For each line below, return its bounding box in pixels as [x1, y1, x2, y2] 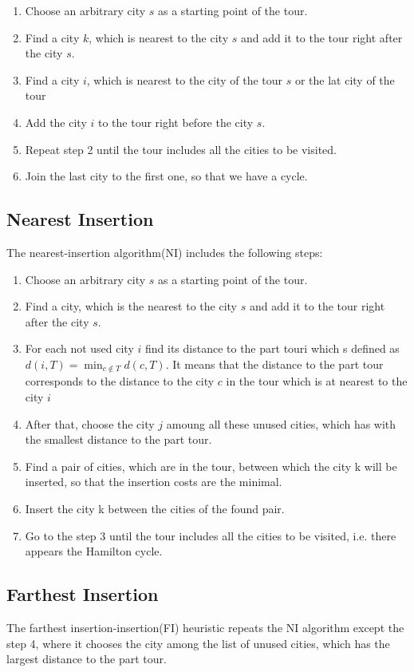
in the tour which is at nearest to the [226, 373, 408, 389]
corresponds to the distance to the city [25, 373, 215, 389]
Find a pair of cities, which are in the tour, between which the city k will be [25, 457, 397, 474]
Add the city [25, 113, 87, 130]
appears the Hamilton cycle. [25, 543, 163, 559]
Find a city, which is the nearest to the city [25, 298, 237, 314]
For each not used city [25, 340, 134, 357]
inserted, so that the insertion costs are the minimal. [25, 473, 282, 490]
